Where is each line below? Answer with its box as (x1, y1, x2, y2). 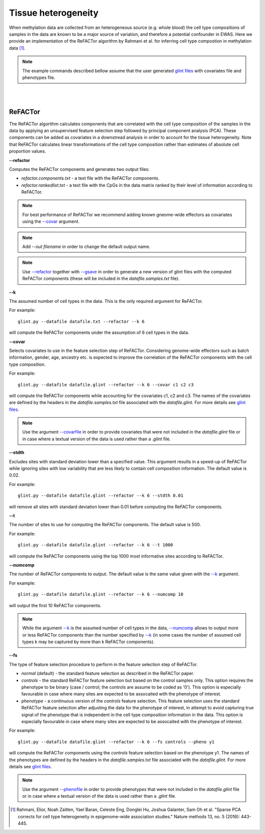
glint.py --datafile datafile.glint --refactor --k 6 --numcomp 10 (18, 592, 184, 597)
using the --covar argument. (22, 218, 79, 224)
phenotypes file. (22, 74, 55, 81)
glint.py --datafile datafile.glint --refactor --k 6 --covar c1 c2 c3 (18, 382, 194, 387)
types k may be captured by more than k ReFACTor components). (22, 639, 155, 645)
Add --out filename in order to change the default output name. (22, 243, 151, 250)
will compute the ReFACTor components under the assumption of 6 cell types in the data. (9, 329, 189, 336)
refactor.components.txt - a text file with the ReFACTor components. (21, 175, 159, 181)
